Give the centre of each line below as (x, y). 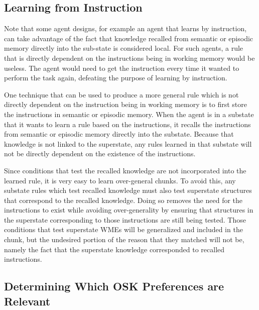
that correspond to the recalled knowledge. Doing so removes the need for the (123, 200)
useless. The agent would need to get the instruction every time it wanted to (122, 68)
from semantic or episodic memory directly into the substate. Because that (119, 134)
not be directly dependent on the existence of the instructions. (100, 153)
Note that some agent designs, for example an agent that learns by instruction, (125, 28)
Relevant (27, 301)
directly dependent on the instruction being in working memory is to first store (125, 104)
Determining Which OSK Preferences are (114, 286)
